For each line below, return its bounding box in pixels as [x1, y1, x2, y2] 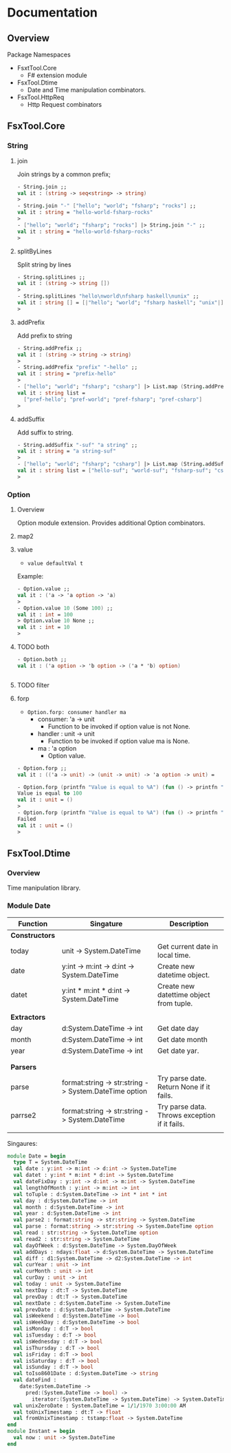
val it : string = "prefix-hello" [16, 370, 116, 377]
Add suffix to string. [16, 428, 74, 437]
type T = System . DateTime [13, 1159, 88, 1166]
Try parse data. [157, 1102, 207, 1111]
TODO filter [16, 680, 49, 689]
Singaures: [7, 1139, 38, 1147]
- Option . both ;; [16, 656, 67, 663]
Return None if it [157, 1082, 210, 1091]
